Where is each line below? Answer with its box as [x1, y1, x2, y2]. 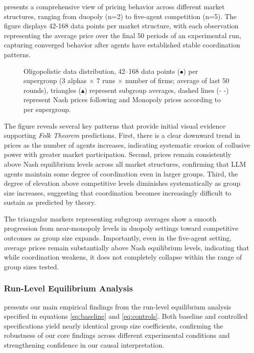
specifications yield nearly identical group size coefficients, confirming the [4, 320, 223, 331]
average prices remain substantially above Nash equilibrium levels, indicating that [4, 242, 250, 252]
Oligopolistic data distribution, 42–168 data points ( [23, 66, 180, 76]
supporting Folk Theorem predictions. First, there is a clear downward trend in [4, 130, 240, 140]
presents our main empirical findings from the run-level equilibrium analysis [4, 301, 231, 311]
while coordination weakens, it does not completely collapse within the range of [4, 252, 242, 262]
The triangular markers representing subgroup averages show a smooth [4, 213, 216, 223]
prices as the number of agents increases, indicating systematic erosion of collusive [4, 139, 250, 150]
